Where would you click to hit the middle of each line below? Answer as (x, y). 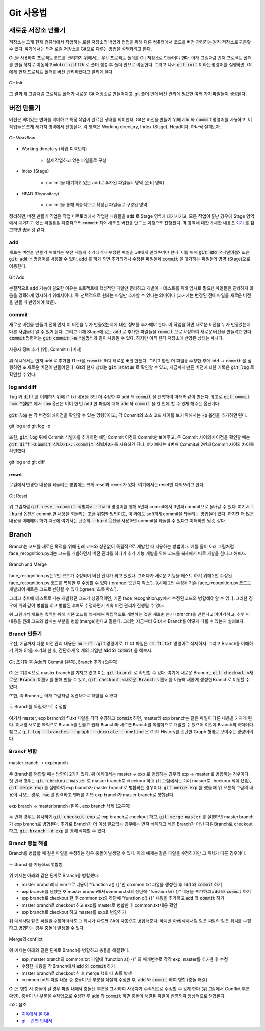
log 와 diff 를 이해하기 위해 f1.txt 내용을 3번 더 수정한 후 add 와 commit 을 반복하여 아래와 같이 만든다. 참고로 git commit (130, 397)
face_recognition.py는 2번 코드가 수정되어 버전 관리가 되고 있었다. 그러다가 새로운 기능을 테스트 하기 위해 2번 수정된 (120, 576)
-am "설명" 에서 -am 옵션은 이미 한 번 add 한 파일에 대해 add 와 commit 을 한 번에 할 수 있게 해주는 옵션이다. (115, 404)
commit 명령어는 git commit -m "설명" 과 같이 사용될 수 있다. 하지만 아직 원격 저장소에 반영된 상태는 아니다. (117, 338)
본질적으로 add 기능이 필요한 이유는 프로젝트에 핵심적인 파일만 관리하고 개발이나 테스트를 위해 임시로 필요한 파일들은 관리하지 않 (131, 288)
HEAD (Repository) (40, 194)
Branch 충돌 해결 (28, 843)
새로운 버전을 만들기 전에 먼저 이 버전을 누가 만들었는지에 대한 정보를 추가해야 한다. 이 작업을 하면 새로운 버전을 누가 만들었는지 (130, 325)
